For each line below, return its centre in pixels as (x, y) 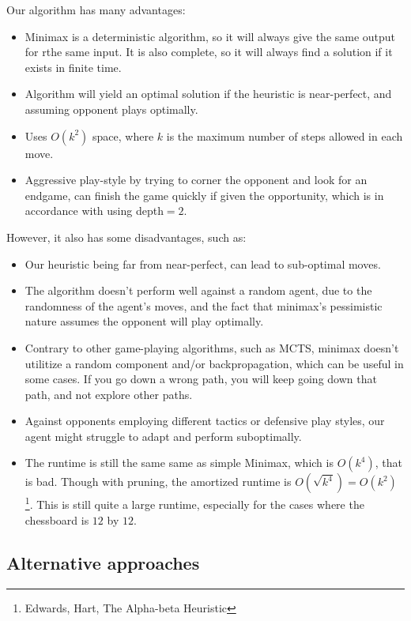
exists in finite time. (73, 67)
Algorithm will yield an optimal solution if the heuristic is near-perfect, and (208, 94)
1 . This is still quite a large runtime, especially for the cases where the (194, 503)
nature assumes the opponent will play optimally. (144, 321)
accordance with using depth (94, 211)
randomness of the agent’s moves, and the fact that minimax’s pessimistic (204, 305)
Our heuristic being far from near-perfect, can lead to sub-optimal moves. (203, 263)
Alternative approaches (103, 562)
